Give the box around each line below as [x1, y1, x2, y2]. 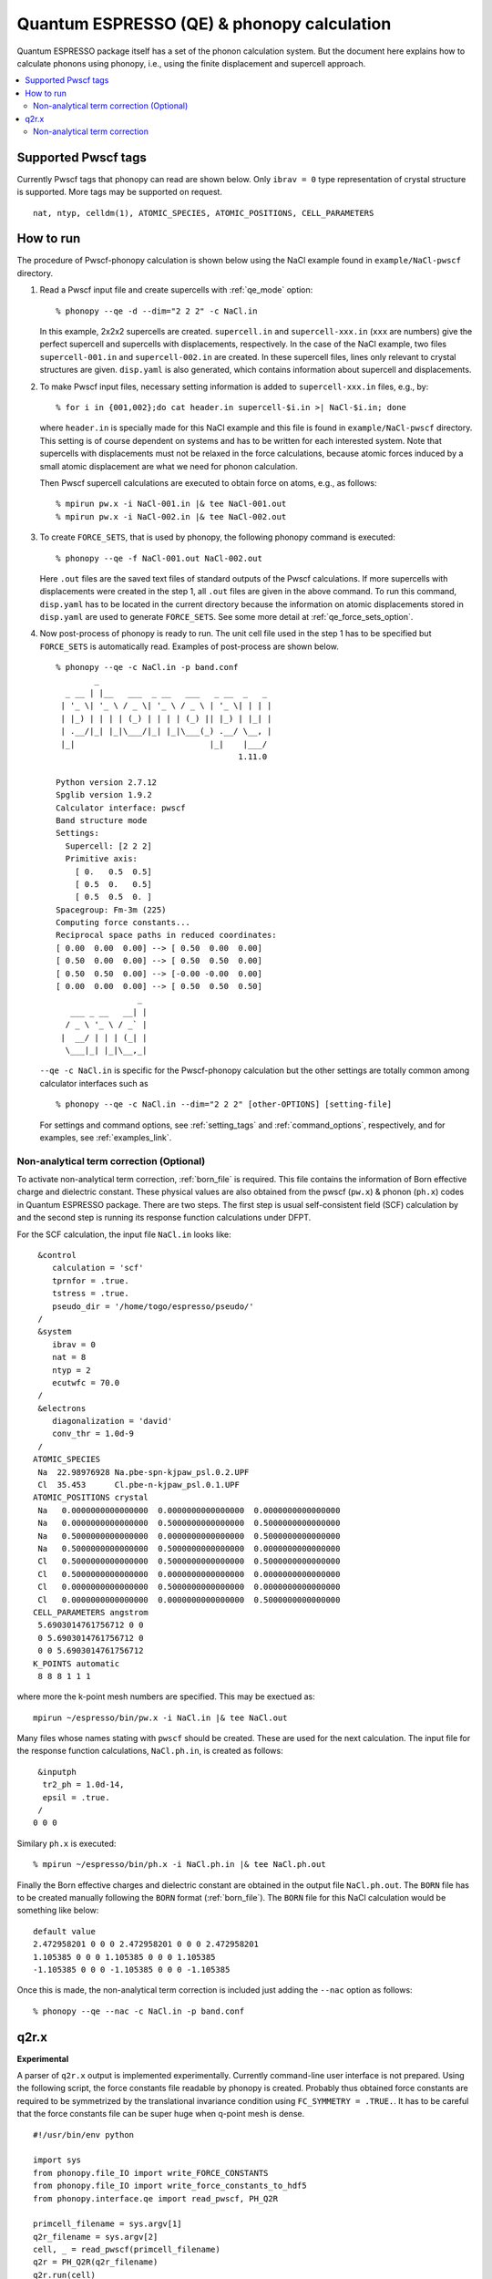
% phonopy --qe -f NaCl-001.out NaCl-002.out [56, 552, 263, 563]
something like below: [16, 1905, 99, 1916]
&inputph [37, 1767, 77, 1777]
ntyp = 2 [51, 1365, 91, 1376]
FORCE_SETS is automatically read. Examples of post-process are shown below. [39, 641, 339, 652]
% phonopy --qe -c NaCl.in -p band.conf [56, 662, 239, 673]
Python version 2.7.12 [56, 777, 158, 788]
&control [37, 1250, 77, 1261]
